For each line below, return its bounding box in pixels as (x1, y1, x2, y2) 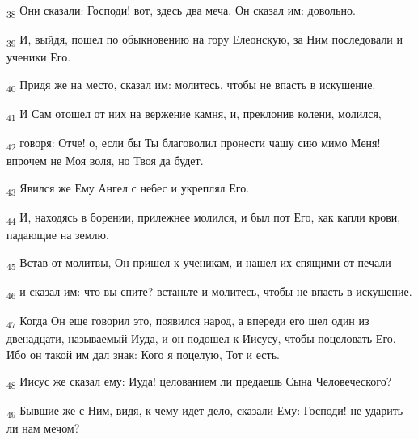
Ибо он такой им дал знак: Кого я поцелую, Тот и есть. (6, 345, 280, 362)
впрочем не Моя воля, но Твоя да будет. (6, 152, 204, 169)
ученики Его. (6, 49, 71, 65)
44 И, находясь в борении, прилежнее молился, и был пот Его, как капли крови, (6, 208, 401, 227)
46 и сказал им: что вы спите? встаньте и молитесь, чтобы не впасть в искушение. (6, 282, 412, 302)
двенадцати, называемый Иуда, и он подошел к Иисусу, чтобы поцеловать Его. (6, 330, 396, 347)
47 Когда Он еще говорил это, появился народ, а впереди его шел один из (6, 311, 369, 331)
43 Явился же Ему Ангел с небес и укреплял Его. (6, 179, 250, 198)
